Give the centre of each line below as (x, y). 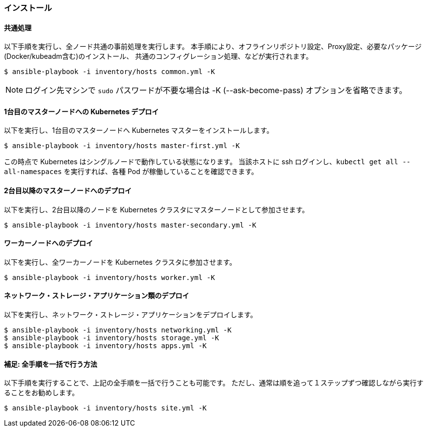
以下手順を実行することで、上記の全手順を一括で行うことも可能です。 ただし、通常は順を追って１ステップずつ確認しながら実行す (214, 383)
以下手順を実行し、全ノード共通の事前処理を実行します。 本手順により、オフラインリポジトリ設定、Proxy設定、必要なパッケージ (213, 47)
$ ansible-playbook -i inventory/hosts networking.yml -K (118, 330)
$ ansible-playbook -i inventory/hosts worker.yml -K (109, 277)
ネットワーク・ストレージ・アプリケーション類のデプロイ (97, 296)
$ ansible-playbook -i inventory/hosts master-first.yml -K (122, 146)
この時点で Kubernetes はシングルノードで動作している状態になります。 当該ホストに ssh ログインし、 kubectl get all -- (207, 162)
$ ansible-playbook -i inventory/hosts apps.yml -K (106, 346)
